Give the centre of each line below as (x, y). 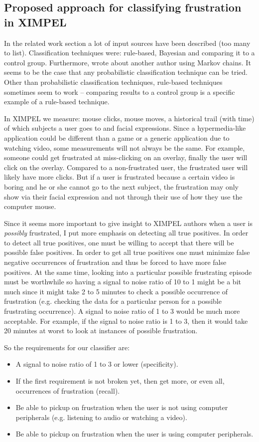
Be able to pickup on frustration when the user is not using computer (122, 407)
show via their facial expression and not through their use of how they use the (123, 196)
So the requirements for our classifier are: (67, 347)
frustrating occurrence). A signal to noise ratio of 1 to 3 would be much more (122, 311)
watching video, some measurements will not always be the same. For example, (125, 147)
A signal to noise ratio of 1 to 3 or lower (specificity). (97, 364)
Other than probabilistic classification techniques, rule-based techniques (113, 82)
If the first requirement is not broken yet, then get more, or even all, (120, 381)
